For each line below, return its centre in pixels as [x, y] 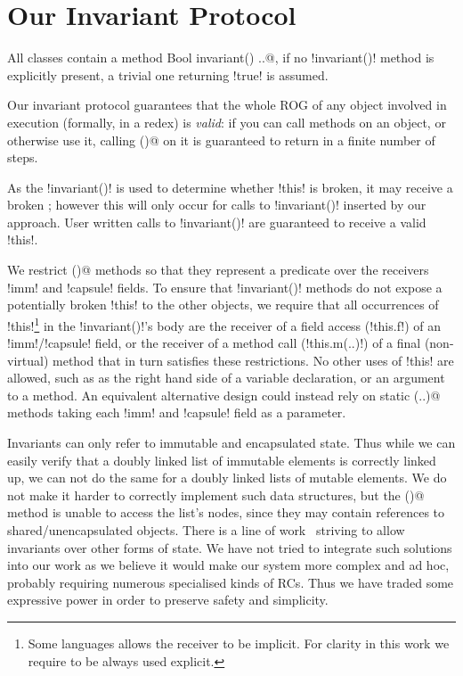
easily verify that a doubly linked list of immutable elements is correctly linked [222, 460]
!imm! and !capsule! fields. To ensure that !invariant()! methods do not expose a [225, 287]
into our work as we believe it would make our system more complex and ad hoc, [228, 565]
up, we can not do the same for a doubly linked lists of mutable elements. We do [227, 478]
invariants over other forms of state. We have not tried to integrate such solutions [230, 547]
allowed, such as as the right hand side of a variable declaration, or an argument [226, 378]
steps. [23, 157]
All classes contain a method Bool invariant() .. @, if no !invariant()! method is [221, 58]
